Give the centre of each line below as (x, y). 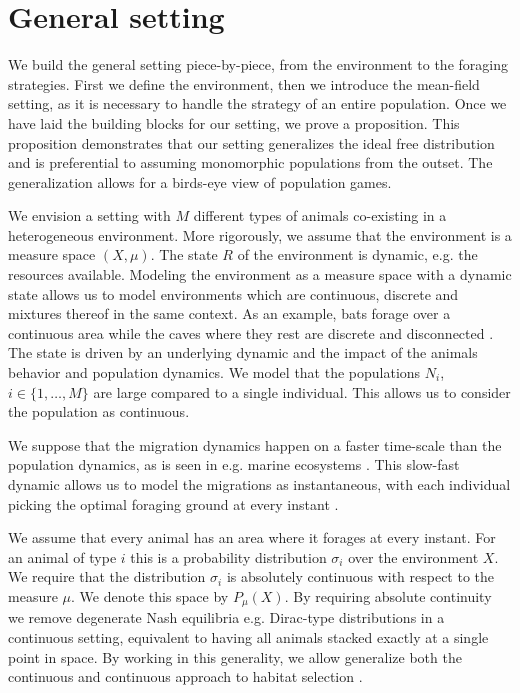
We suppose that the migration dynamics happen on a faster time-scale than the (255, 444)
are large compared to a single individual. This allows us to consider (302, 391)
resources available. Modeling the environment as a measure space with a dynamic (260, 274)
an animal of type (62, 556)
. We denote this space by (150, 595)
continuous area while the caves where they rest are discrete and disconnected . (251, 332)
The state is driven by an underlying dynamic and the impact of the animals (243, 352)
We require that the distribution (107, 576)
